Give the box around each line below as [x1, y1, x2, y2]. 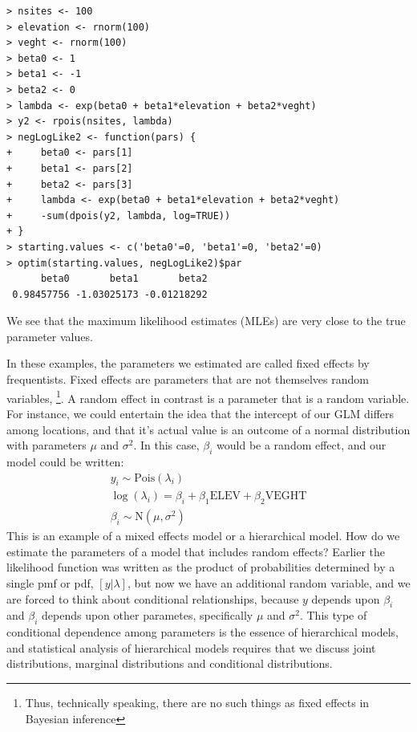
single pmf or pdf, [6, 574, 94, 591]
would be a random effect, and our [217, 437, 387, 453]
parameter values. [6, 327, 93, 344]
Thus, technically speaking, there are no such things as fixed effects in [25, 693, 370, 710]
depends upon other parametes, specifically [42, 607, 253, 624]
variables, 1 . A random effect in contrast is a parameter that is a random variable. [6, 387, 410, 406]
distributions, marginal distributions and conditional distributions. [6, 655, 333, 672]
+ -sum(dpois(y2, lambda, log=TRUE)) [6, 209, 231, 222]
